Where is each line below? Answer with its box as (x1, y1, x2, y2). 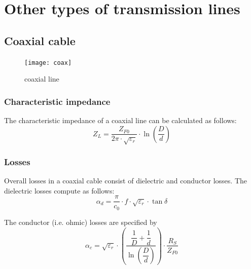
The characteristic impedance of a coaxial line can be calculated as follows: (4, 115, 237, 126)
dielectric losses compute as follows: (4, 185, 115, 196)
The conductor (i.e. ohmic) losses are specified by (4, 216, 157, 227)
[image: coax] (24, 59, 72, 66)
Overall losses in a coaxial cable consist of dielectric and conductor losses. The (4, 175, 247, 186)
